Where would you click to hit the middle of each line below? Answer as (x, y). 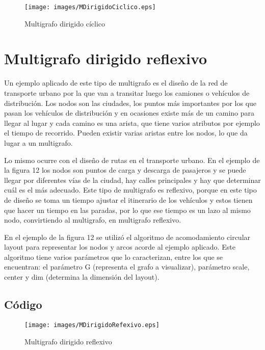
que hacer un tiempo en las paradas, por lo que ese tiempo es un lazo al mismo (127, 210)
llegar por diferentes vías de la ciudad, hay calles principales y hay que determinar (132, 180)
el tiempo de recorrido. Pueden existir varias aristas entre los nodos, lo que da (126, 133)
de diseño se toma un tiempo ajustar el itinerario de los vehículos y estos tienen (128, 199)
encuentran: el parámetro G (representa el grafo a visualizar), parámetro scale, (127, 267)
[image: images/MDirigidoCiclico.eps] (90, 7)
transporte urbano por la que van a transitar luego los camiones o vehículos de (127, 92)
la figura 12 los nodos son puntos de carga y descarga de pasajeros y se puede (125, 170)
